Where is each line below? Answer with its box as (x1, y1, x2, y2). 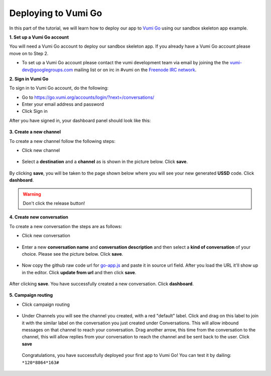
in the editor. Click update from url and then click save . (22, 269, 137, 275)
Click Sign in (22, 108, 48, 114)
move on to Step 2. (9, 50, 49, 56)
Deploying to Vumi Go (9, 8, 102, 19)
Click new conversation (22, 233, 70, 239)
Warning (23, 191, 41, 197)
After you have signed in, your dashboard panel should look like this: (9, 117, 151, 123)
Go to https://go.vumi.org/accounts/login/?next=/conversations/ (22, 94, 155, 100)
